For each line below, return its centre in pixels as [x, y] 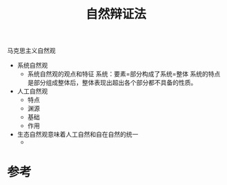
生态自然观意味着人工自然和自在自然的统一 [78, 135]
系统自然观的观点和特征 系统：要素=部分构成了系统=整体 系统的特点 [124, 74]
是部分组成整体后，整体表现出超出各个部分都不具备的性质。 [112, 83]
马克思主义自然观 [31, 51]
